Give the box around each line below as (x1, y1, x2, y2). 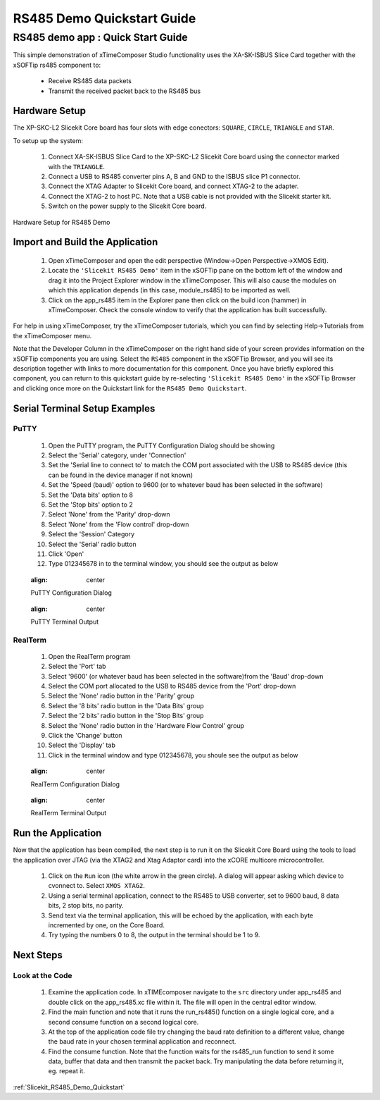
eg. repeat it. (48, 1067, 86, 1075)
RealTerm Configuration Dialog (30, 779, 120, 789)
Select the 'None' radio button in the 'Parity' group (48, 691, 195, 700)
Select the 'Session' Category (48, 530, 135, 538)
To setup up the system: (13, 136, 84, 144)
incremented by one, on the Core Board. (48, 920, 165, 929)
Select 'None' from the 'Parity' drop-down (48, 510, 170, 519)
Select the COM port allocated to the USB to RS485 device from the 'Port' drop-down (48, 682, 296, 691)
